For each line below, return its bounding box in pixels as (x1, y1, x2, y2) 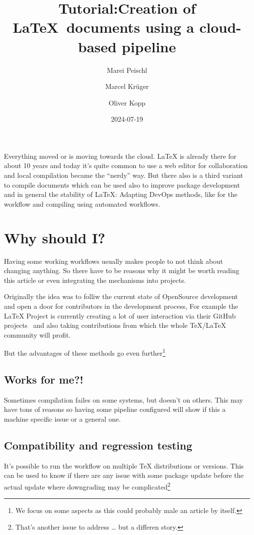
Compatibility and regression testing (4, 437, 192, 452)
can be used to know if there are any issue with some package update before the (4, 470, 244, 480)
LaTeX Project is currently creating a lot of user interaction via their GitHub (4, 310, 236, 321)
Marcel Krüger (105, 81, 149, 91)
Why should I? (4, 227, 106, 247)
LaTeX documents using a (12, 17, 194, 37)
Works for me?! (4, 371, 84, 386)
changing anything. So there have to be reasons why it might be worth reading (4, 265, 239, 276)
